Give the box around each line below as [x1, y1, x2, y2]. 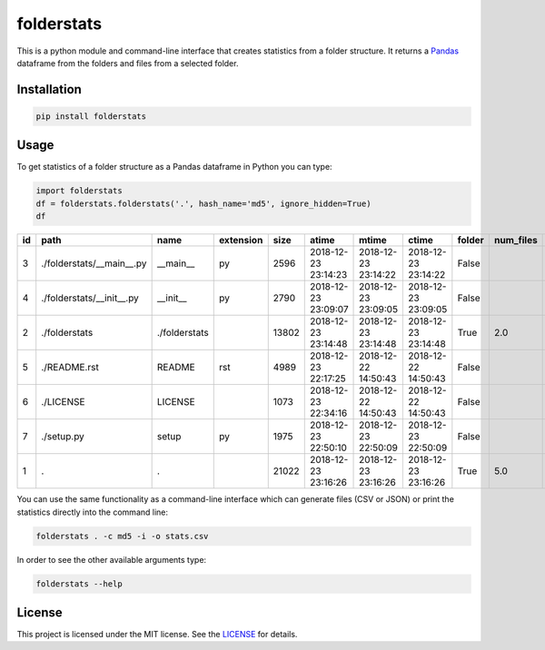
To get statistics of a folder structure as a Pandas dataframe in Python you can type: [16, 162, 332, 172]
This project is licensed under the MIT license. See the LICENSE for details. [16, 629, 298, 640]
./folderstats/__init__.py [41, 291, 140, 304]
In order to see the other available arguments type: [16, 554, 207, 565]
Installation [16, 82, 82, 97]
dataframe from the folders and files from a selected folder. [16, 57, 239, 68]
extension [218, 234, 263, 247]
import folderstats [35, 186, 123, 196]
